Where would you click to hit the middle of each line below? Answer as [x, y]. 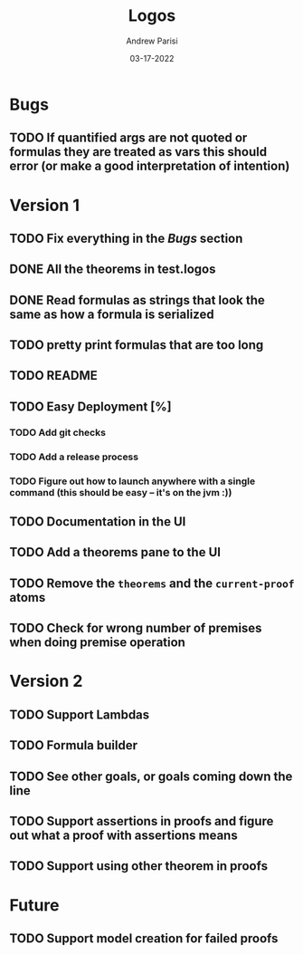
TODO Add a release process [74, 457]
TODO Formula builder [74, 745]
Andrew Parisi [152, 41]
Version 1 [44, 205]
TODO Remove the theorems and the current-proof [152, 583]
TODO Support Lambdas [80, 714]
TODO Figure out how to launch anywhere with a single [133, 481]
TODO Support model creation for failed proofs [144, 938]
